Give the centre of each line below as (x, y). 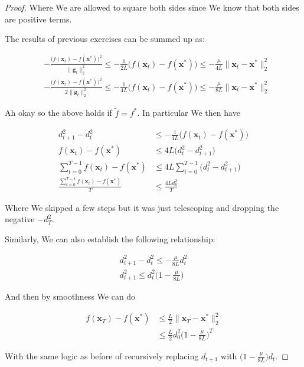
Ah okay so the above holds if (58, 113)
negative (20, 219)
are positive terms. (38, 19)
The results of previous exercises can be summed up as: (105, 39)
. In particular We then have (189, 113)
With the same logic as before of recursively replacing (102, 355)
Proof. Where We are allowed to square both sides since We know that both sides (152, 7)
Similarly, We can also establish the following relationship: (110, 238)
